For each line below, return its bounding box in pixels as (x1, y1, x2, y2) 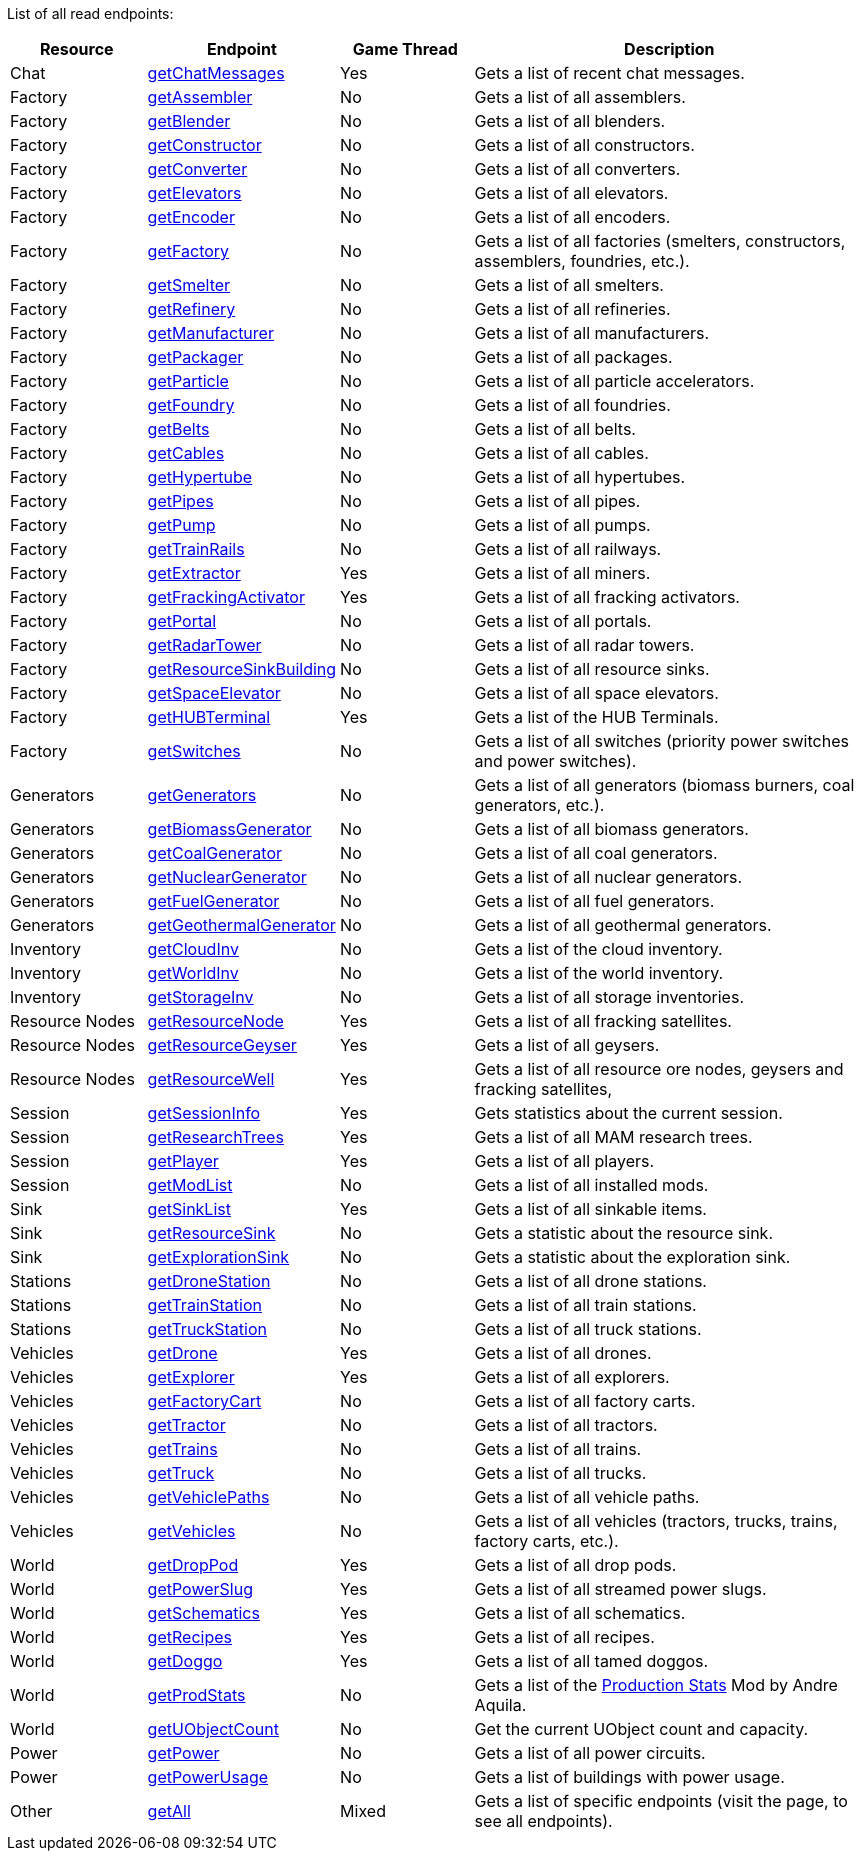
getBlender (147, 111, 231, 131)
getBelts (147, 419, 210, 439)
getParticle (147, 371, 229, 391)
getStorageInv (147, 987, 254, 1007)
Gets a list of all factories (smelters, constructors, (474, 231, 846, 251)
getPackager (147, 347, 244, 367)
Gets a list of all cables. (474, 443, 649, 463)
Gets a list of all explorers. (474, 1367, 670, 1387)
